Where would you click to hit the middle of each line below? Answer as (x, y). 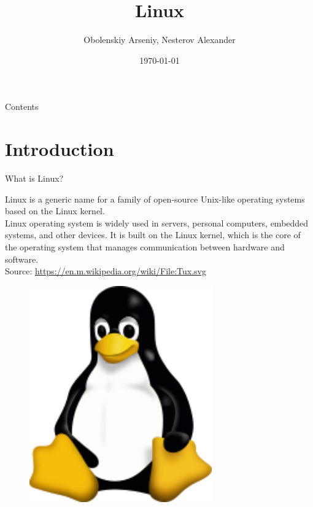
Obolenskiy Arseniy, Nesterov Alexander (160, 40)
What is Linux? (34, 178)
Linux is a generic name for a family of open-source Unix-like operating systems (155, 199)
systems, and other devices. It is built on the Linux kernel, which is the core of (153, 235)
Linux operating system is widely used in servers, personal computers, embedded (157, 223)
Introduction (60, 149)
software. (22, 259)
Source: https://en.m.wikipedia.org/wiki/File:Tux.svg (106, 271)
